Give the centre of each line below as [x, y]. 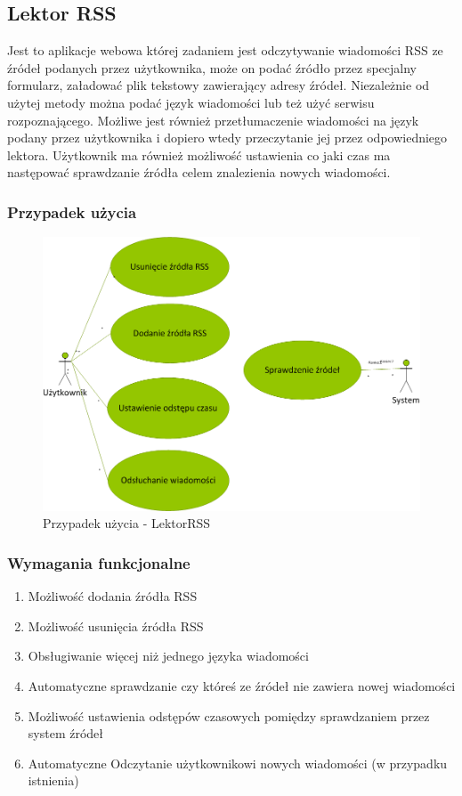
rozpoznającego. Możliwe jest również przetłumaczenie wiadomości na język [213, 120]
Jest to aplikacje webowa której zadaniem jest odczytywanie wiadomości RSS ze [225, 50]
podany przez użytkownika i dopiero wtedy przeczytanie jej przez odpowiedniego [227, 138]
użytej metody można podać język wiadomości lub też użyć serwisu [191, 102]
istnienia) [53, 780]
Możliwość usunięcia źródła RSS [116, 625]
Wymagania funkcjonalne [99, 562]
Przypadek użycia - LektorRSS [127, 523]
